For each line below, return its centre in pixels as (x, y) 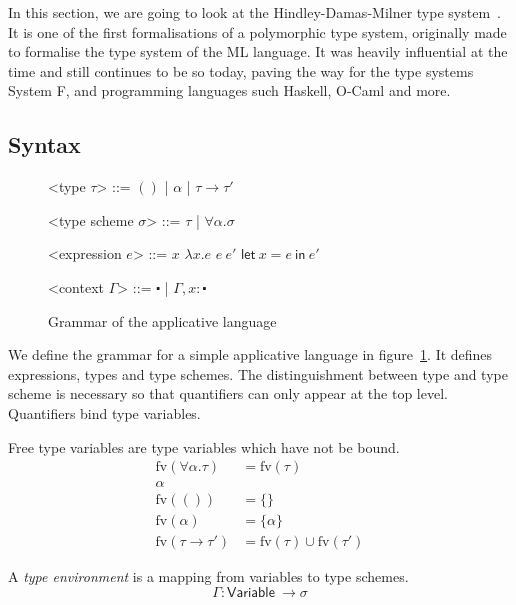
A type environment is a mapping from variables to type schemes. (208, 576)
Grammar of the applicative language (162, 320)
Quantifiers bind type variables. (104, 412)
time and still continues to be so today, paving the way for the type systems (241, 70)
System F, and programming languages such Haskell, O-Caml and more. (229, 90)
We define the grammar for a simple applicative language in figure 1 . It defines (250, 354)
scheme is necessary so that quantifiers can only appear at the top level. (228, 393)
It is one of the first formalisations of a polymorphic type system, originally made (257, 31)
